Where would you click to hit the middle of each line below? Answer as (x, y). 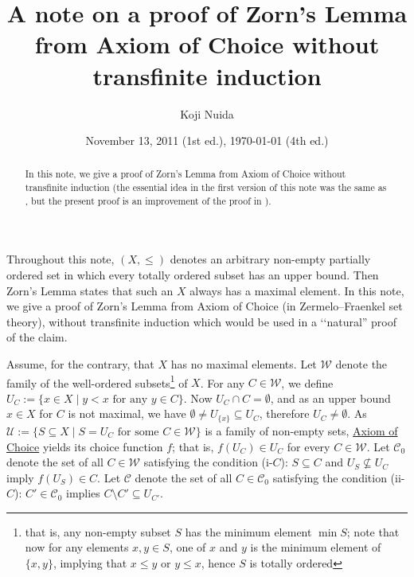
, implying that (90, 563)
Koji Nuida (207, 113)
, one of (187, 547)
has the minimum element (248, 531)
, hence (218, 563)
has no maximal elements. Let (244, 364)
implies (83, 493)
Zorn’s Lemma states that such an (90, 290)
